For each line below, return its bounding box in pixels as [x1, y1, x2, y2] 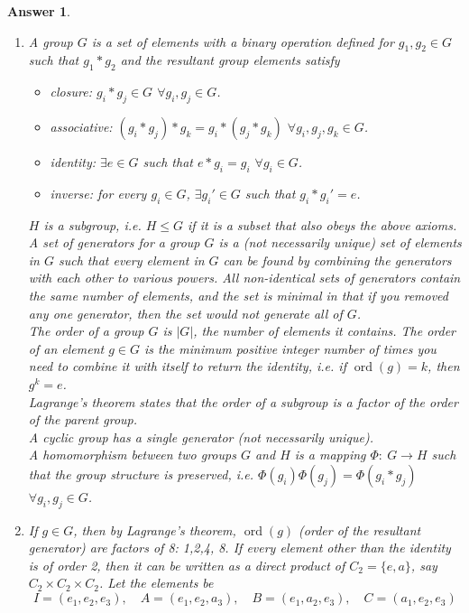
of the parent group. [28, 410, 138, 429]
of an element [28, 339, 105, 358]
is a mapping [294, 445, 366, 464]
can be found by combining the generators [223, 250, 452, 269]
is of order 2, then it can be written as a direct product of [28, 555, 345, 574]
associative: [50, 116, 113, 135]
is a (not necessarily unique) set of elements [218, 233, 462, 252]
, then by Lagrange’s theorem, [73, 520, 236, 539]
